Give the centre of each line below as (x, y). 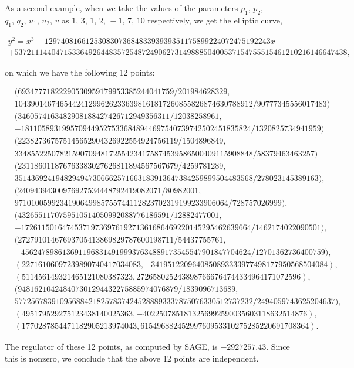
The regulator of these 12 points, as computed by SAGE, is (111, 346)
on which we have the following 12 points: (80, 72)
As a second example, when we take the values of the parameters (122, 8)
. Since (278, 346)
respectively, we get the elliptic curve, (215, 20)
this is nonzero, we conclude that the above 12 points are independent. (132, 358)
